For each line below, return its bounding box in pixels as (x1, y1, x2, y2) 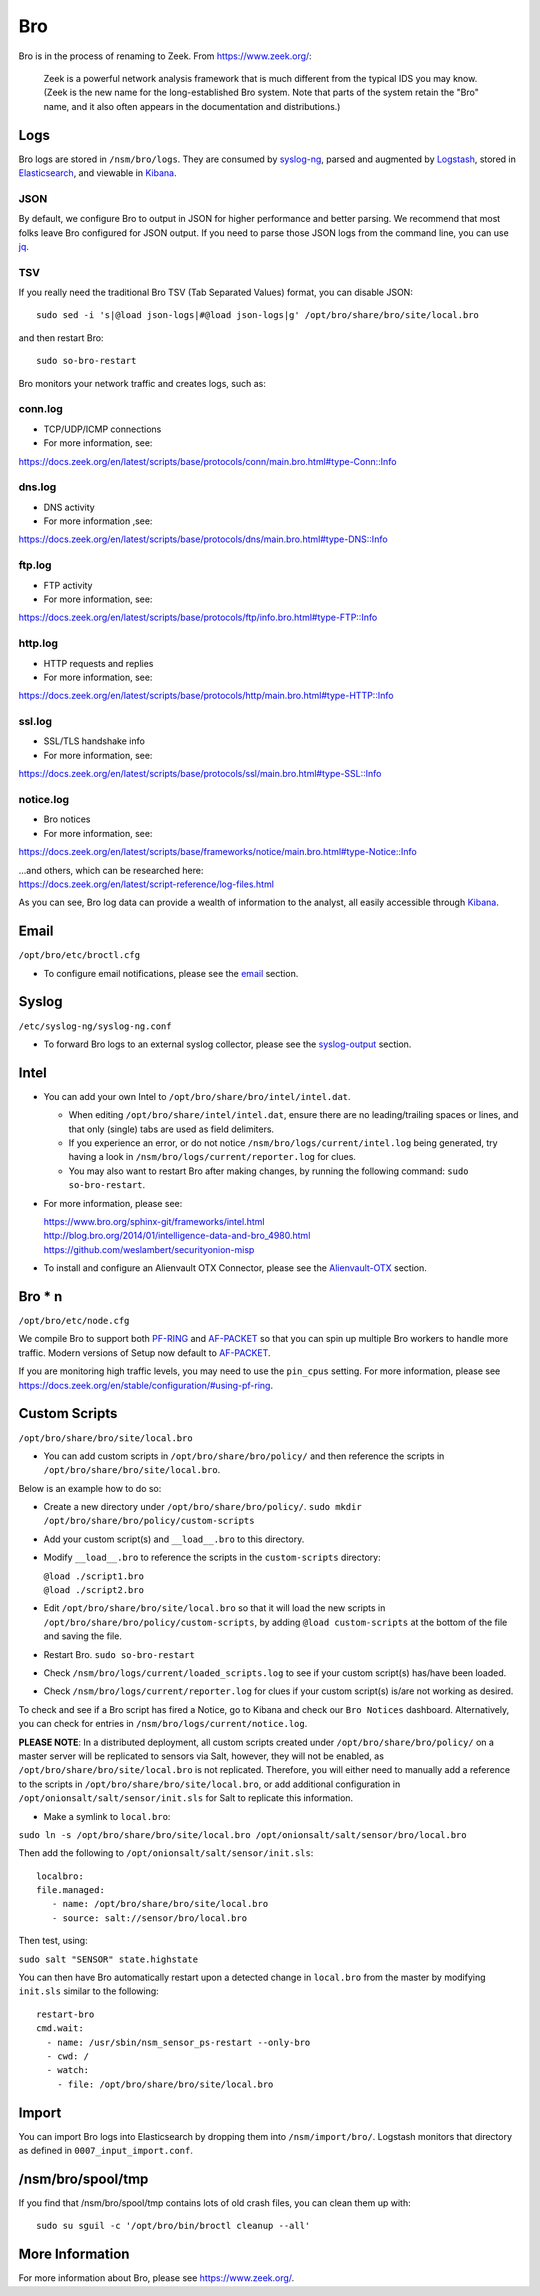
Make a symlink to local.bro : (43, 1810, 171, 1822)
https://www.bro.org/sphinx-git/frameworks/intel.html (43, 1215, 265, 1227)
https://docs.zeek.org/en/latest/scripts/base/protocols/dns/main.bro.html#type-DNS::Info (18, 533, 389, 545)
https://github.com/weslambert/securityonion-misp (43, 1243, 255, 1255)
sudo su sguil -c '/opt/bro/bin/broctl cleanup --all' (36, 2220, 311, 2232)
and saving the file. (43, 1630, 122, 1642)
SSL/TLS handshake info (43, 735, 145, 747)
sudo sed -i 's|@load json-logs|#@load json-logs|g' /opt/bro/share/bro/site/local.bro (36, 310, 480, 321)
